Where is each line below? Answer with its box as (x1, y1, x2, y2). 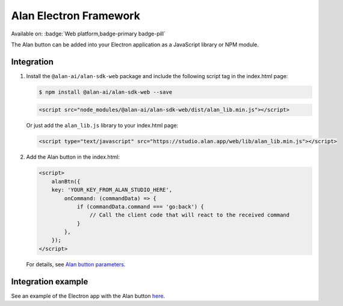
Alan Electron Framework (11, 9, 141, 22)
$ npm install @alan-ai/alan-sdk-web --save (39, 88, 173, 96)
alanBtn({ (51, 178, 81, 185)
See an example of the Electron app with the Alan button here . (11, 292, 165, 299)
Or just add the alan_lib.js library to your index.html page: (26, 122, 179, 129)
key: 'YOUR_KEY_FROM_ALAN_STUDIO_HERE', (51, 186, 173, 194)
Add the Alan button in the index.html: (26, 153, 120, 161)
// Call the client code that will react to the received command (89, 212, 290, 219)
